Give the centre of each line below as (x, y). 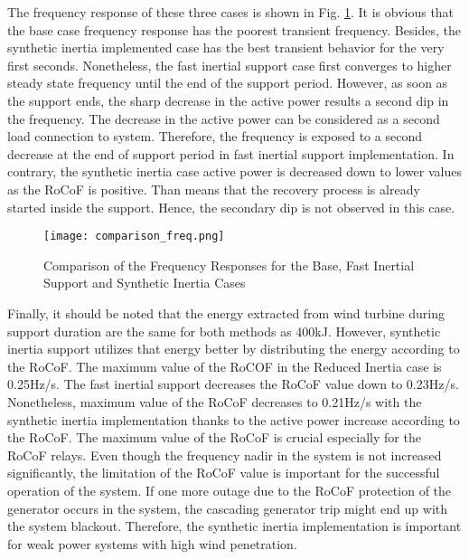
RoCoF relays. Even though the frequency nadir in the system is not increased (225, 455)
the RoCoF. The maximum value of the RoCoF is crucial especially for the (214, 437)
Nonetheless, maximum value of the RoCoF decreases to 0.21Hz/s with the (215, 401)
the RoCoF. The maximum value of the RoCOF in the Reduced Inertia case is (225, 366)
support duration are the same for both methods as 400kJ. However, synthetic (224, 331)
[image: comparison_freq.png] (134, 237)
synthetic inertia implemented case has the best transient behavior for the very (226, 47)
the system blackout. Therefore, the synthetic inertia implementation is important (234, 526)
